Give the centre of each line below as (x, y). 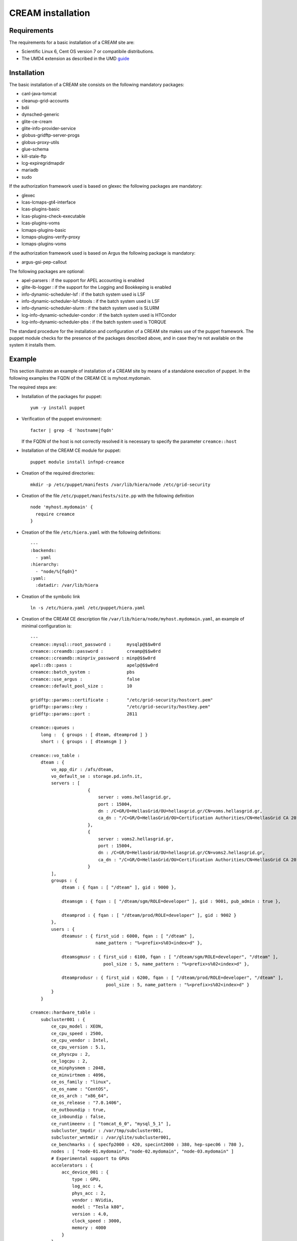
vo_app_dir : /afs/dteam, (82, 769)
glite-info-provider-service (49, 129)
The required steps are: (33, 387)
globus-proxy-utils (40, 142)
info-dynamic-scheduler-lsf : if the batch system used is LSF (83, 294)
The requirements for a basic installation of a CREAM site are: (72, 43)
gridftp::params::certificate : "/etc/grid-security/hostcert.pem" (122, 700)
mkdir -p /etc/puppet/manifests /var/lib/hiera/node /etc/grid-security (120, 484)
